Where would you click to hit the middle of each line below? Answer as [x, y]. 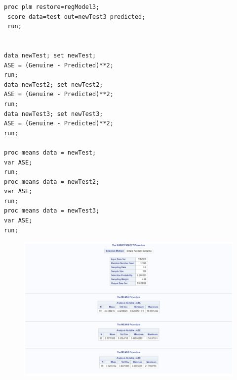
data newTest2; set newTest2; [54, 84]
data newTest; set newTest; [50, 55]
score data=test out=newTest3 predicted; [77, 17]
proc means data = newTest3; [52, 211]
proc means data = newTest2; [52, 182]
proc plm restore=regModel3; [52, 7]
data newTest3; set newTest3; [54, 114]
